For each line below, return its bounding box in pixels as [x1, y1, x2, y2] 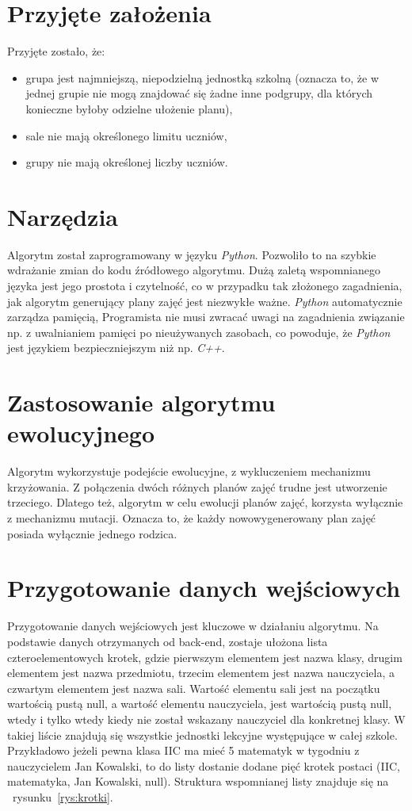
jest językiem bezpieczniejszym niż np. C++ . [7, 339, 225, 356]
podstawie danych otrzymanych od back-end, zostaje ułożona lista [7, 633, 328, 649]
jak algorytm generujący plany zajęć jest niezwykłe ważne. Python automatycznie [7, 293, 402, 309]
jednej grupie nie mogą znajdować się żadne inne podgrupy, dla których [25, 85, 373, 101]
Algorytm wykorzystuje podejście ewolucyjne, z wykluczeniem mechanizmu [7, 463, 371, 480]
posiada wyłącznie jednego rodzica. [7, 525, 177, 541]
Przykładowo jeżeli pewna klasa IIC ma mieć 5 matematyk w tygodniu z [7, 742, 360, 759]
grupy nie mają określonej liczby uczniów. [25, 154, 228, 170]
